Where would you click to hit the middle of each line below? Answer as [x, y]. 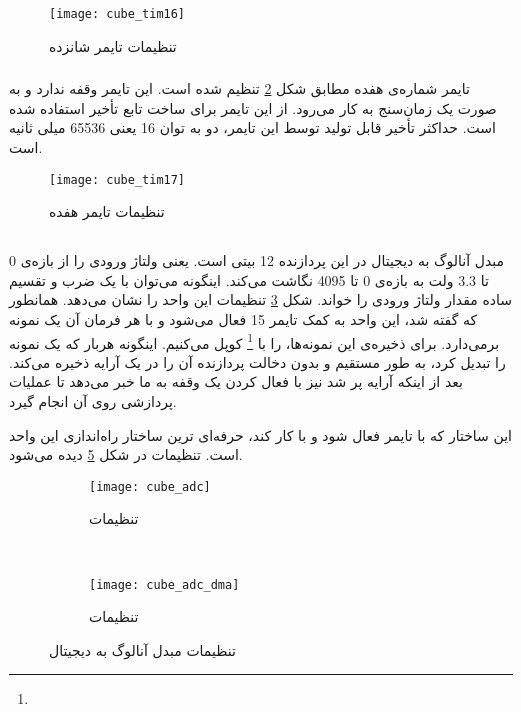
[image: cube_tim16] [117, 14]
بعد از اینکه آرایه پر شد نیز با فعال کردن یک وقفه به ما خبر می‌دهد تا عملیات [236, 381]
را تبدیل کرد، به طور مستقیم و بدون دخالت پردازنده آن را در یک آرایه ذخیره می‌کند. [257, 361]
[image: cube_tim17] [117, 179]
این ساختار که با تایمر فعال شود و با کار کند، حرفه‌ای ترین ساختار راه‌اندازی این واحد [260, 434]
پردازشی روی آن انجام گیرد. [93, 401]
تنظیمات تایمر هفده [107, 211]
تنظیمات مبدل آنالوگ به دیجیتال [142, 649]
